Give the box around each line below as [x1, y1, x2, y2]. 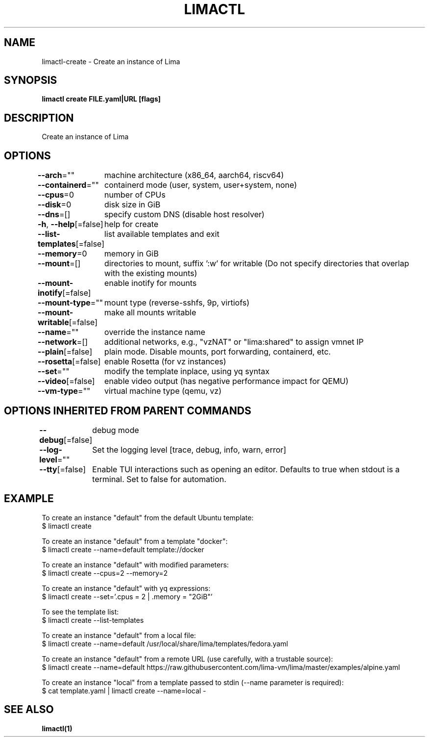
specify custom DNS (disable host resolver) [104, 209, 265, 220]
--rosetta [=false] [37, 357, 101, 367]
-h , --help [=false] [37, 219, 103, 230]
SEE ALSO [4, 703, 54, 716]
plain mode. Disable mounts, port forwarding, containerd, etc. [104, 347, 331, 357]
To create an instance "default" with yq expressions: [42, 584, 211, 592]
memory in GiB [104, 249, 159, 259]
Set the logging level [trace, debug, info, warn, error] [92, 444, 286, 455]
